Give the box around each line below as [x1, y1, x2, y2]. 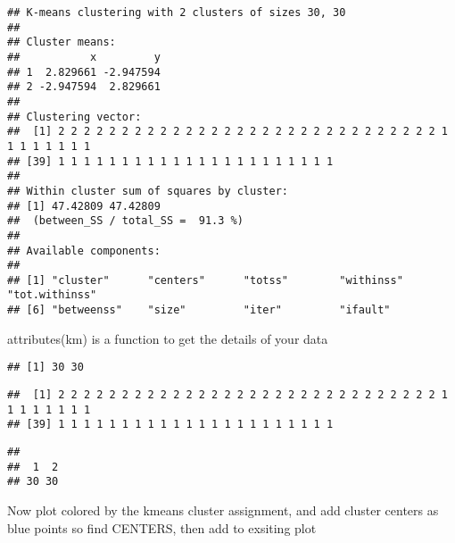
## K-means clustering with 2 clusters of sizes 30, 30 [7, 6, 346, 19]
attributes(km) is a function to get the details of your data [7, 329, 328, 347]
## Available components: [7, 244, 161, 257]
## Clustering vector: [7, 110, 142, 123]
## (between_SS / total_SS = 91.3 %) [7, 214, 244, 228]
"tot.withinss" [7, 288, 97, 302]
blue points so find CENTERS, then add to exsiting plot [7, 518, 317, 537]
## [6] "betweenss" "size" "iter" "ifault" [7, 304, 391, 317]
